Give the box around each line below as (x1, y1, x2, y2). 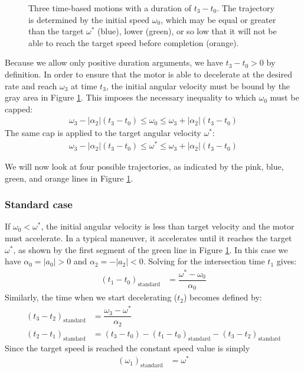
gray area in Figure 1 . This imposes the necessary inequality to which (5, 91, 256, 103)
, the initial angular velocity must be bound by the (106, 79, 290, 92)
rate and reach (5, 79, 57, 92)
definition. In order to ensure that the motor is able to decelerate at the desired (5, 67, 292, 80)
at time (71, 79, 97, 92)
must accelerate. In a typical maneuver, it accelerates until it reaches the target (5, 232, 292, 244)
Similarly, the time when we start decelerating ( (5, 291, 178, 303)
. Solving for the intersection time (143, 255, 265, 267)
